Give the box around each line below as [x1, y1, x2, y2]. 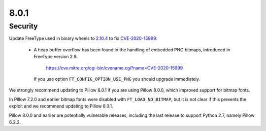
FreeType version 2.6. [33, 54, 78, 60]
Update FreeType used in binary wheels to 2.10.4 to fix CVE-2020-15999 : [9, 35, 158, 41]
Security [9, 22, 38, 31]
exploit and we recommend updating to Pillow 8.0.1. [9, 103, 113, 109]
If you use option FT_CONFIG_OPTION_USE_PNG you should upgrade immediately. [33, 76, 200, 82]
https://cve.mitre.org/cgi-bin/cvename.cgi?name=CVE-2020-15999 [46, 65, 183, 71]
